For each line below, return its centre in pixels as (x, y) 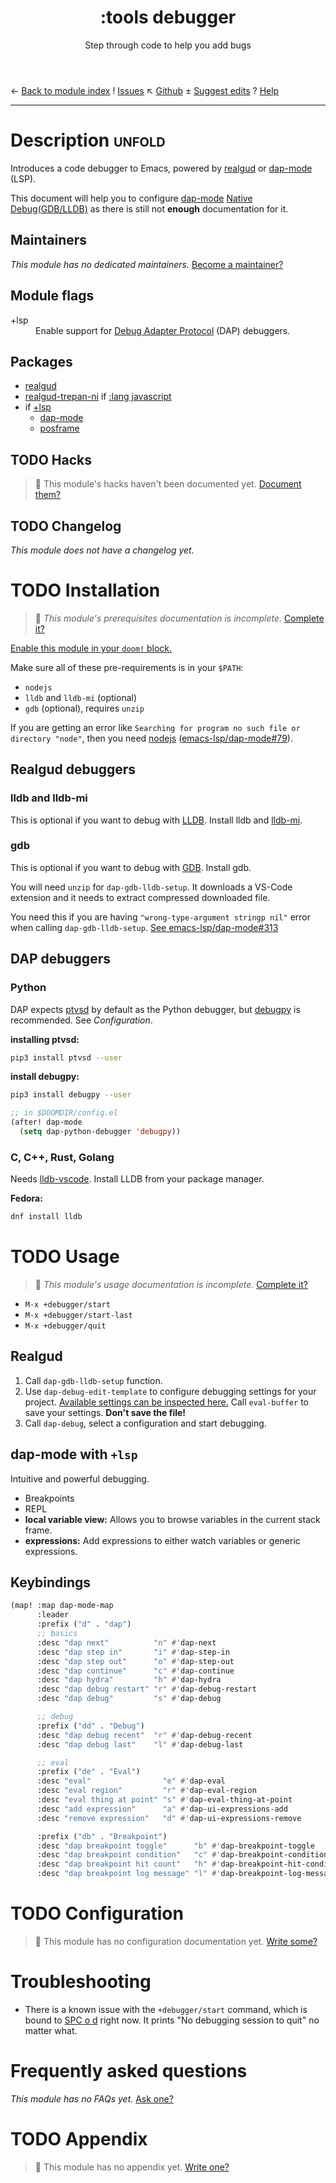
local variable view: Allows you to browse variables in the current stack (172, 1519)
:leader (53, 1615)
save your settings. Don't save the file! (105, 1412)
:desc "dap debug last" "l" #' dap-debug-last (140, 1744)
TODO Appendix (79, 2139)
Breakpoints (49, 1498)
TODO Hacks (51, 459)
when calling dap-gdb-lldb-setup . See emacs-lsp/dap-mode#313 (144, 927)
